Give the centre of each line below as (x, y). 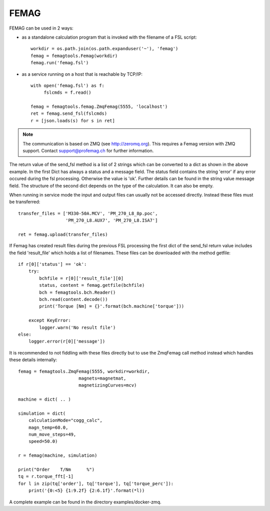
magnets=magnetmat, (102, 378)
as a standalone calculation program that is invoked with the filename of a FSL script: (109, 37)
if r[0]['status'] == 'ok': (52, 264)
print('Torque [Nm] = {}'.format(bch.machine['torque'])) (112, 306)
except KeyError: (49, 320)
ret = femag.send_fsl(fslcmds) (69, 114)
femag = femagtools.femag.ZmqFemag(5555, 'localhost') (99, 107)
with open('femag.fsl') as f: (68, 86)
